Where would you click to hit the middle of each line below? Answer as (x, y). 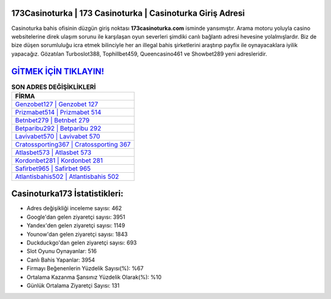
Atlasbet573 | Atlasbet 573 (53, 152)
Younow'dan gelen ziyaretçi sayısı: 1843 (77, 234)
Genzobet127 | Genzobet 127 (56, 104)
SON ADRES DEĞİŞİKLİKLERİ (54, 87)
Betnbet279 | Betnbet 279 (52, 120)
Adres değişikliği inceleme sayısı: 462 (74, 208)
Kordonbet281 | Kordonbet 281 (59, 161)
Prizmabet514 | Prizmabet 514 (58, 112)
